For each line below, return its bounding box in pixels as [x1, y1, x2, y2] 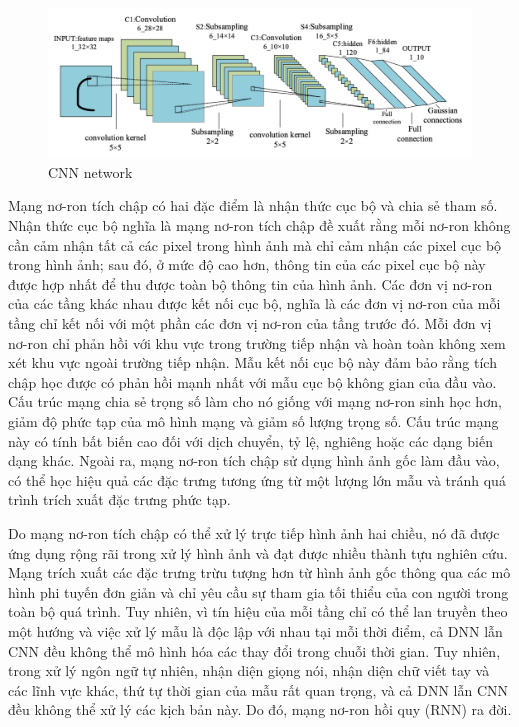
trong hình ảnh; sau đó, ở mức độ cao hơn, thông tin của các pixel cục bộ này [8, 254, 486, 275]
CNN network [48, 161, 133, 182]
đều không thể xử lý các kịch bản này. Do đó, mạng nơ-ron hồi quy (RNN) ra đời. [8, 699, 512, 720]
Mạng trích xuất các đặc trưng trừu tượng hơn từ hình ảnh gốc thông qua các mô [8, 562, 511, 583]
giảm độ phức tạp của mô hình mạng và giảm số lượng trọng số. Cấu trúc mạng [8, 411, 499, 432]
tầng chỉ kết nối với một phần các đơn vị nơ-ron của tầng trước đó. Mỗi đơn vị [8, 313, 492, 334]
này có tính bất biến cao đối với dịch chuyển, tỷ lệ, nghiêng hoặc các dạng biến [8, 430, 493, 451]
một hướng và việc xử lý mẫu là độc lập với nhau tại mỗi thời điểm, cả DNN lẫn [8, 620, 503, 641]
